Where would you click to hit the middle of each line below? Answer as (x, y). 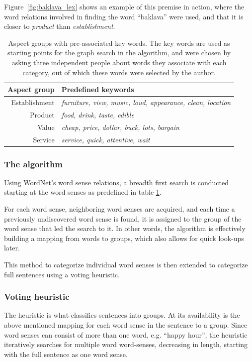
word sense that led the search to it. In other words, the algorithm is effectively (125, 228)
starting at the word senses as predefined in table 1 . (83, 192)
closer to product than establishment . (60, 26)
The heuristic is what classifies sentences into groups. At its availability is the (122, 315)
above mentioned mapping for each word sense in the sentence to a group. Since (126, 325)
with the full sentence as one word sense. (66, 354)
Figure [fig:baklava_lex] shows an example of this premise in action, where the (124, 6)
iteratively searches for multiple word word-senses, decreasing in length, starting (126, 344)
